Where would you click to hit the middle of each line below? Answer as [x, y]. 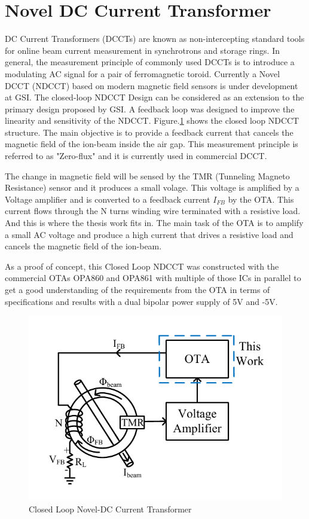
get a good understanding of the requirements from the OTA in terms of [137, 289]
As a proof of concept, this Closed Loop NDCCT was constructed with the [142, 266]
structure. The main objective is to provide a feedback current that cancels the [149, 132]
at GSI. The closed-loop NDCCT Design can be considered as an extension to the [154, 97]
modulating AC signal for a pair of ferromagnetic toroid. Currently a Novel [143, 73]
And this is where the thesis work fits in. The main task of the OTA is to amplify [154, 223]
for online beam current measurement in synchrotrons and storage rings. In [142, 50]
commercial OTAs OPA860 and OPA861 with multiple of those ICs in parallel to [153, 278]
